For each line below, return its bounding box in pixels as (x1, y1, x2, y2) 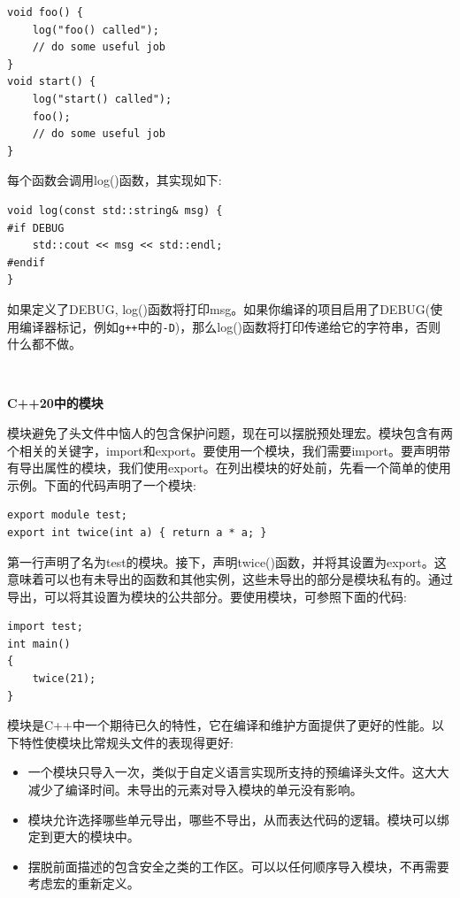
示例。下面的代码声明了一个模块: (7, 475, 196, 494)
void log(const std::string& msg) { (7, 203, 223, 217)
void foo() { (7, 6, 83, 19)
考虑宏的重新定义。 (27, 874, 140, 893)
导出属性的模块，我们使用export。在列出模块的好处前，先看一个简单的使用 (19, 458, 451, 477)
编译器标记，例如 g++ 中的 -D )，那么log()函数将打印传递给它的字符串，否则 (19, 317, 441, 335)
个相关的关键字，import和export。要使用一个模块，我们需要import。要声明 (7, 441, 439, 459)
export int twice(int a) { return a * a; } (7, 526, 267, 539)
